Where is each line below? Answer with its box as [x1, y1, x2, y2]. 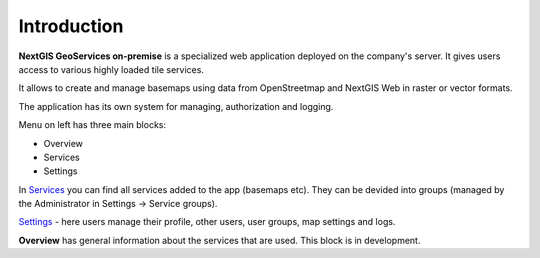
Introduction [18, 15, 124, 37]
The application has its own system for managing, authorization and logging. [18, 100, 334, 112]
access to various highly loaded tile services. [18, 63, 205, 75]
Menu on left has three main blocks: [18, 119, 167, 131]
